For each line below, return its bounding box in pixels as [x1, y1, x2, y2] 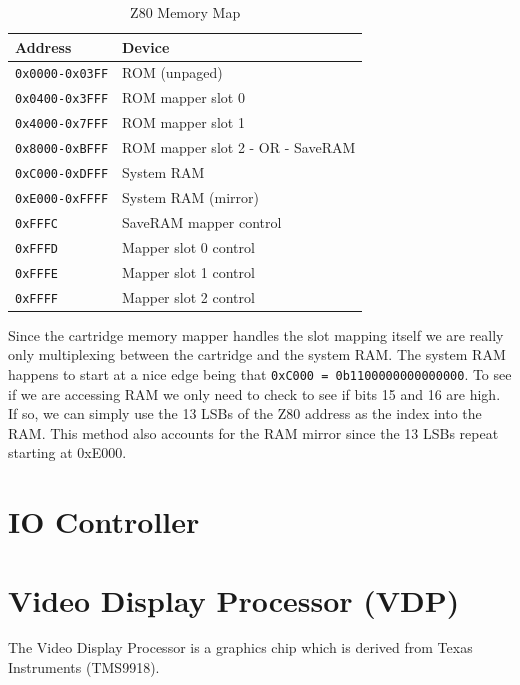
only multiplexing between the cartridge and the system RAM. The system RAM [8, 344, 506, 365]
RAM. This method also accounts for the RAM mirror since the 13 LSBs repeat [8, 422, 499, 443]
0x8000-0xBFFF [15, 142, 109, 157]
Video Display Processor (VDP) [8, 579, 460, 620]
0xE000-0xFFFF [15, 191, 109, 206]
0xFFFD [15, 241, 58, 256]
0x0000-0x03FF [15, 67, 109, 82]
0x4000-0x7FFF [15, 117, 109, 132]
